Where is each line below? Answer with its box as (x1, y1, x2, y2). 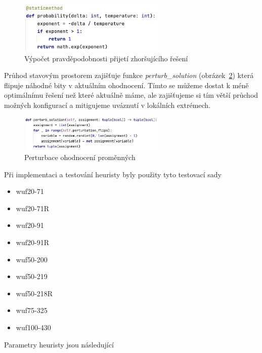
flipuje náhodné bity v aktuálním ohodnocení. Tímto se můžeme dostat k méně (4, 80, 249, 90)
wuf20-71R (16, 203, 49, 213)
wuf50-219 (16, 271, 48, 282)
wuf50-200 (16, 254, 48, 264)
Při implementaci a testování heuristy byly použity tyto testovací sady (4, 169, 222, 179)
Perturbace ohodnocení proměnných (24, 152, 136, 163)
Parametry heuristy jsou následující (4, 339, 114, 349)
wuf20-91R (16, 237, 49, 248)
